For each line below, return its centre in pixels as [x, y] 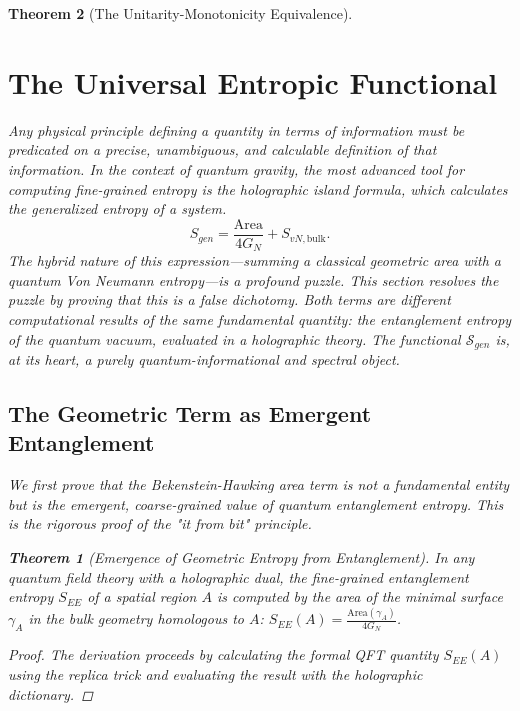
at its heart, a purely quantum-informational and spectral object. [204, 359]
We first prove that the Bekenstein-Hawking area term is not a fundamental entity [259, 484]
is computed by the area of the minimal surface [359, 596]
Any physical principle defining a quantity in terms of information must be [236, 129]
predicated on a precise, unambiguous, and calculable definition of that [222, 149]
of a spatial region [142, 596]
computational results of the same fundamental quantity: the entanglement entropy [260, 318]
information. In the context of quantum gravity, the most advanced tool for [236, 168]
